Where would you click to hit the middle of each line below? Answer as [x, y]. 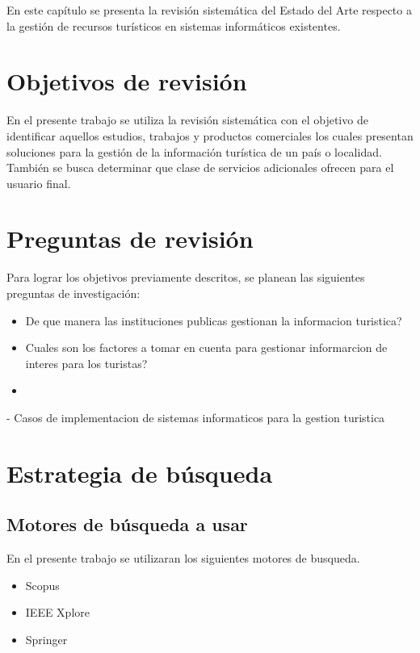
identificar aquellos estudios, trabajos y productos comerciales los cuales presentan [210, 135]
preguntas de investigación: [73, 293]
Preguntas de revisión [130, 239]
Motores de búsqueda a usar [127, 524]
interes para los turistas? [86, 363]
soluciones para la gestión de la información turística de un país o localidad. [194, 151]
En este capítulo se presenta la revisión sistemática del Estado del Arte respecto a [209, 10]
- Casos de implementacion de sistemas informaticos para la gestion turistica [196, 417]
